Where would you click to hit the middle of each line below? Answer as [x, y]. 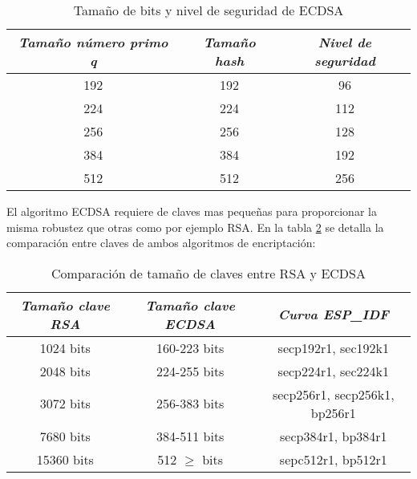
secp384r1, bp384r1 [334, 436]
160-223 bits [190, 347]
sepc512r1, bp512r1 [333, 459]
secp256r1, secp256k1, [333, 394]
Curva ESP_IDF [333, 315]
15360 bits [65, 459]
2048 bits [65, 371]
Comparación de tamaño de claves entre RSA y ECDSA [208, 273]
